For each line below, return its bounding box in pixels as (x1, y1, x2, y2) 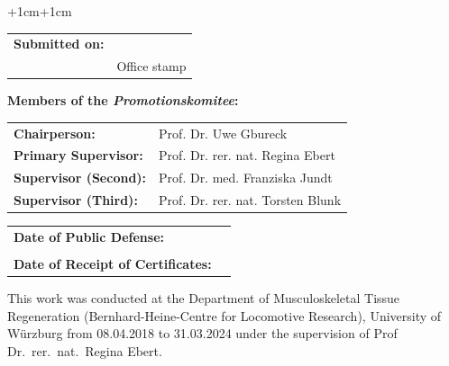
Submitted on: (14, 34, 105, 53)
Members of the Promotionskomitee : (7, 91, 239, 110)
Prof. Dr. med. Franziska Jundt (159, 168, 333, 187)
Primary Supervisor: (14, 146, 143, 165)
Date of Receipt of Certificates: (14, 254, 212, 273)
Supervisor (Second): (14, 168, 147, 187)
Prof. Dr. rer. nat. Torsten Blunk (159, 191, 342, 210)
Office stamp (116, 57, 187, 76)
